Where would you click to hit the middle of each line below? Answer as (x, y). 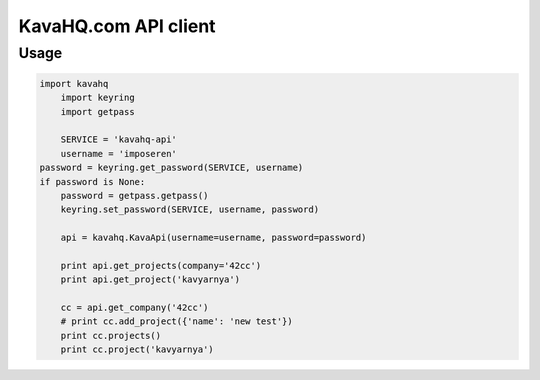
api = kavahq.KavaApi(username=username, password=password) (213, 238)
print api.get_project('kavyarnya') (150, 279)
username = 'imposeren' (118, 153)
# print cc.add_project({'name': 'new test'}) (177, 321)
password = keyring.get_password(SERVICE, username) (171, 168)
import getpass (97, 111)
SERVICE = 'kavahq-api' (118, 139)
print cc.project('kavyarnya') (137, 349)
